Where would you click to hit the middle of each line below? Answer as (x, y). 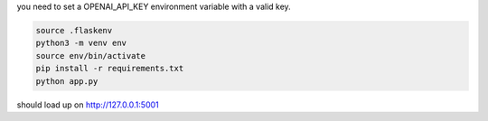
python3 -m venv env (81, 43)
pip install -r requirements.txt (110, 69)
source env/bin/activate (91, 56)
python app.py (67, 81)
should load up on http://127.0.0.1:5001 (88, 105)
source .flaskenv (74, 30)
